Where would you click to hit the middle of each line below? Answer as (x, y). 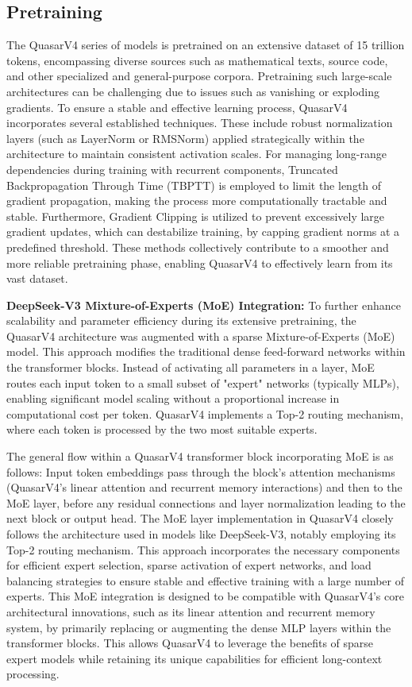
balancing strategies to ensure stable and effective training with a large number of (205, 580)
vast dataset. (37, 278)
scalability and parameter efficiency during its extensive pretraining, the (181, 320)
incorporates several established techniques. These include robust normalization (200, 123)
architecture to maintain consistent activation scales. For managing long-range (196, 154)
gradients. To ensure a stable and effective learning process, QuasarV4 (177, 107)
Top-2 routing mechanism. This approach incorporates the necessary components (203, 549)
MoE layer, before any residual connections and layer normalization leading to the (206, 502)
